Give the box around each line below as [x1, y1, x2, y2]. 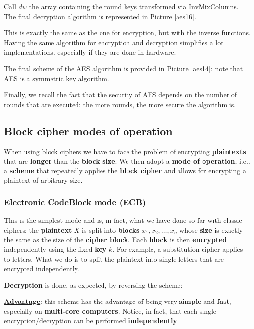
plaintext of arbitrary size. [4, 175, 83, 185]
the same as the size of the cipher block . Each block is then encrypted [4, 234, 227, 245]
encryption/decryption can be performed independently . [4, 315, 179, 326]
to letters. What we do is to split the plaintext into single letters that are [4, 253, 224, 264]
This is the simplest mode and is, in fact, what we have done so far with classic [4, 215, 242, 225]
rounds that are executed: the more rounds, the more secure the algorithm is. [4, 99, 236, 109]
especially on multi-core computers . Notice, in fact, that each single [4, 305, 217, 316]
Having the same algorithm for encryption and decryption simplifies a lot [4, 37, 224, 47]
